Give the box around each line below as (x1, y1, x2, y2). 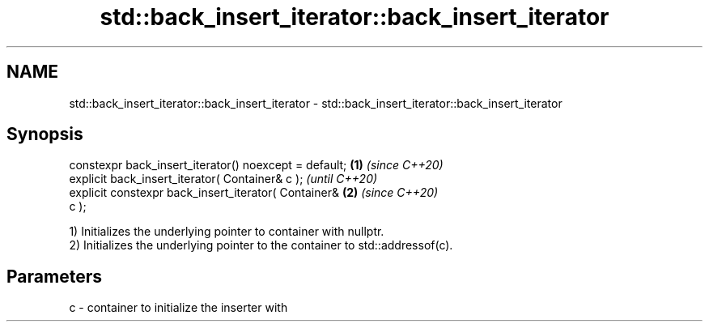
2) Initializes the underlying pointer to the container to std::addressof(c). (69, 238, 453, 253)
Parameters (6, 266, 102, 287)
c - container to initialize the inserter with (69, 300, 288, 315)
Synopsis (6, 124, 83, 145)
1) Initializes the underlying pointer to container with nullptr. (69, 224, 384, 239)
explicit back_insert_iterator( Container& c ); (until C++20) (69, 172, 378, 186)
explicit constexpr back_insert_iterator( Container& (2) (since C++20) (69, 185, 439, 200)
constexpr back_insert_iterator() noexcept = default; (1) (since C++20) (69, 158, 444, 173)
